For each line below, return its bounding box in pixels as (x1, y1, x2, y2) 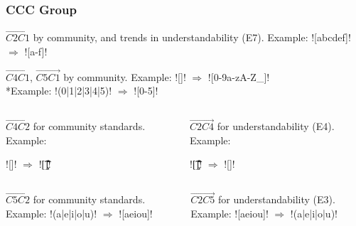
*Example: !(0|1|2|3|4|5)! (6, 83, 112, 98)
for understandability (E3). (217, 192, 335, 207)
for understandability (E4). (217, 119, 335, 134)
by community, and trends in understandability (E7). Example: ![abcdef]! (33, 30, 351, 45)
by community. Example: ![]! (63, 69, 186, 84)
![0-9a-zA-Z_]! (207, 69, 270, 84)
